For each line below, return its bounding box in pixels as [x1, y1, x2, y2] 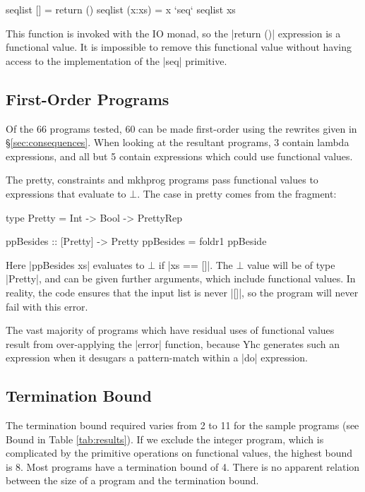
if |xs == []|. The [158, 257, 233, 272]
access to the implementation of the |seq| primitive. [6, 53, 227, 68]
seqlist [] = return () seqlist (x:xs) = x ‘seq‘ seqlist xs [6, 2, 236, 16]
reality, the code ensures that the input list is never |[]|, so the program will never [6, 284, 359, 299]
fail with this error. [6, 299, 88, 313]
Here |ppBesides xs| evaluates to [6, 257, 145, 272]
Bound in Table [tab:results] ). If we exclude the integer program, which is [6, 431, 324, 446]
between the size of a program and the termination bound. [6, 473, 259, 488]
